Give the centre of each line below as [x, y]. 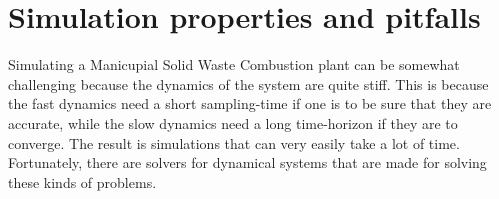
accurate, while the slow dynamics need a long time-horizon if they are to [233, 122]
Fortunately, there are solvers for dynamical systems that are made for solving [247, 162]
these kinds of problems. [82, 181]
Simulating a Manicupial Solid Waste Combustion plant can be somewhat [234, 64]
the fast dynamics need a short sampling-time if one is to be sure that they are [250, 103]
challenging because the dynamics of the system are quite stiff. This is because [248, 83]
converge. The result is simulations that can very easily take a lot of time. [234, 142]
